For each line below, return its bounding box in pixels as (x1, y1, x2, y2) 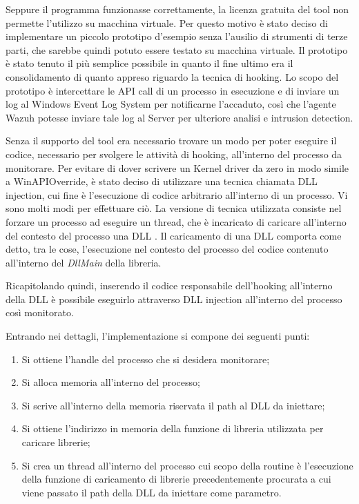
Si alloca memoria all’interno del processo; (21, 375, 200, 389)
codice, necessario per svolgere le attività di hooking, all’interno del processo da (6, 146, 342, 161)
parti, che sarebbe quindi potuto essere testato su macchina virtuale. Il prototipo (6, 42, 348, 57)
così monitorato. (6, 305, 74, 320)
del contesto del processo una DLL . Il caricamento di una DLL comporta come (6, 228, 342, 242)
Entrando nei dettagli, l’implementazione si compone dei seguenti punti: (6, 329, 310, 343)
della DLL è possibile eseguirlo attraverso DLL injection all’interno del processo (6, 291, 342, 306)
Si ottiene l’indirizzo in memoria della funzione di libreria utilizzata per (21, 421, 324, 436)
